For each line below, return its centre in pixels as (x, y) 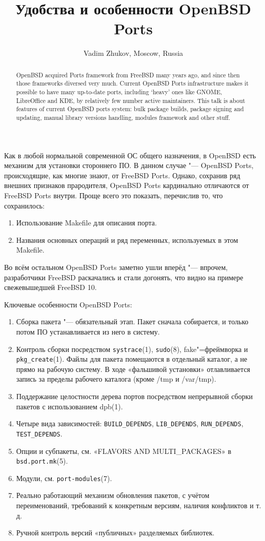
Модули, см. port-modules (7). (64, 478)
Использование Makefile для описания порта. (86, 223)
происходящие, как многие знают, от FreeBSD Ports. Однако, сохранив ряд (122, 175)
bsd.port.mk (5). (42, 461)
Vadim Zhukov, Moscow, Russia (133, 53)
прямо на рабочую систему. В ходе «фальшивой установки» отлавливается (133, 369)
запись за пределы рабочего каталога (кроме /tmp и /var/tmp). (116, 379)
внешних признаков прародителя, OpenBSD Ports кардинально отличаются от (127, 185)
